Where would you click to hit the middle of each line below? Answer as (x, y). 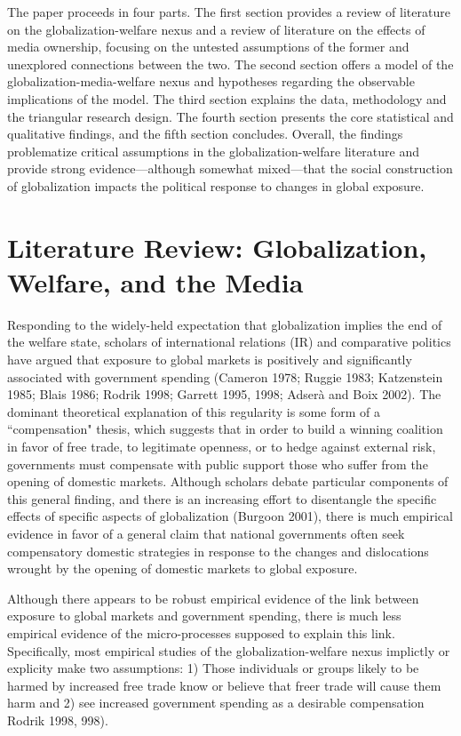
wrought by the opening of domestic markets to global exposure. (183, 568)
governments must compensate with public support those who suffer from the (218, 464)
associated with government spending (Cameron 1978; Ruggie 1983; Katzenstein (225, 376)
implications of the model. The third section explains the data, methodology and (227, 98)
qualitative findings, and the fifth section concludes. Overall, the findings (205, 134)
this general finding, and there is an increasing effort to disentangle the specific (222, 498)
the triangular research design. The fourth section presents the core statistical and (230, 116)
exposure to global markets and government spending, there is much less (204, 616)
